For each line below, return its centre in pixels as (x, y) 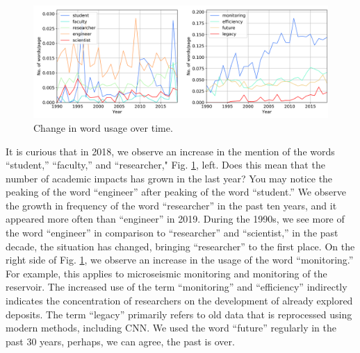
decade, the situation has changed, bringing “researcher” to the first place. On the (180, 246)
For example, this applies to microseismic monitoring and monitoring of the (166, 273)
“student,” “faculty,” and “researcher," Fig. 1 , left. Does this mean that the (165, 165)
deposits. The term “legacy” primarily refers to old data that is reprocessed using (179, 314)
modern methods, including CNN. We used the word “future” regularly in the (171, 328)
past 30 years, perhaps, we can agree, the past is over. (120, 341)
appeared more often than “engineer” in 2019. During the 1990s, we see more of (175, 219)
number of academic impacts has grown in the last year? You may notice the (169, 178)
